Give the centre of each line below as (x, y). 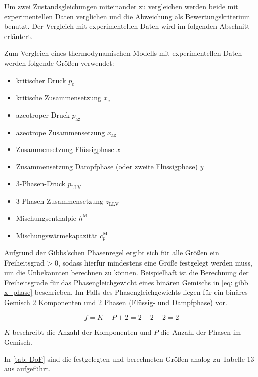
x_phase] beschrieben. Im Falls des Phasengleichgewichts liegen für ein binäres (126, 292)
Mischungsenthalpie (46, 218)
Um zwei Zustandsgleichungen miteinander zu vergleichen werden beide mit (121, 6)
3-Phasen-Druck (41, 183)
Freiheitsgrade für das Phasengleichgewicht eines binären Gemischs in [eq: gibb (126, 282)
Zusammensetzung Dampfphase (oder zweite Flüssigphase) (107, 166)
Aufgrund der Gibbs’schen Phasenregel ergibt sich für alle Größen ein (112, 252)
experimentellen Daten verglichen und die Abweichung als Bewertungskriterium (127, 16)
